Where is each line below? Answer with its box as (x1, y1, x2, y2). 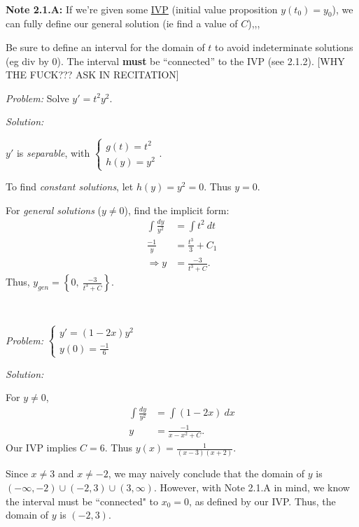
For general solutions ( (6, 202, 102, 217)
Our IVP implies (6, 440, 77, 455)
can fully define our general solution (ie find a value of (6, 16, 238, 31)
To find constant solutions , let (6, 179, 134, 194)
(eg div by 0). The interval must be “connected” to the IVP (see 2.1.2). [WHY (6, 53, 345, 68)
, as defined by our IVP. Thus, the (189, 493, 336, 508)
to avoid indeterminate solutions (215, 39, 353, 54)
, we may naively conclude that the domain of (108, 466, 305, 481)
